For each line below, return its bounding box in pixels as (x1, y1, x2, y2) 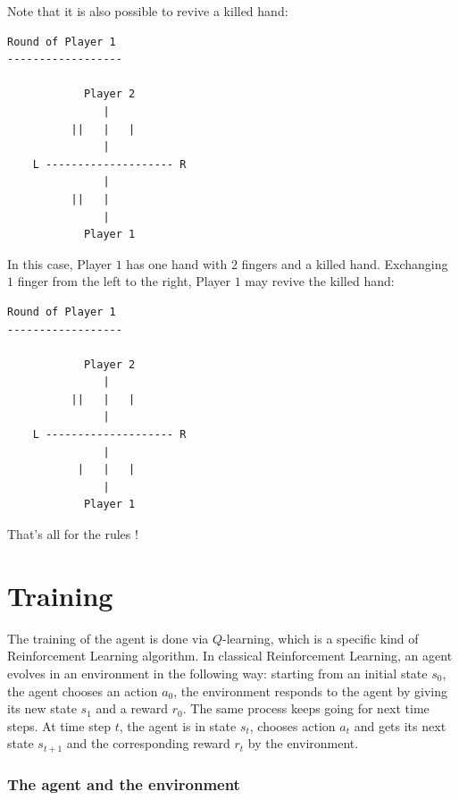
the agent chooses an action (7, 681, 158, 700)
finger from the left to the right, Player (17, 272, 231, 291)
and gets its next (354, 716, 446, 735)
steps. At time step (7, 716, 112, 735)
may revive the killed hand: (245, 272, 395, 291)
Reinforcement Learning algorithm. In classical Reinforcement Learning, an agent (7, 646, 453, 665)
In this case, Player (7, 254, 113, 273)
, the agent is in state (119, 716, 237, 735)
